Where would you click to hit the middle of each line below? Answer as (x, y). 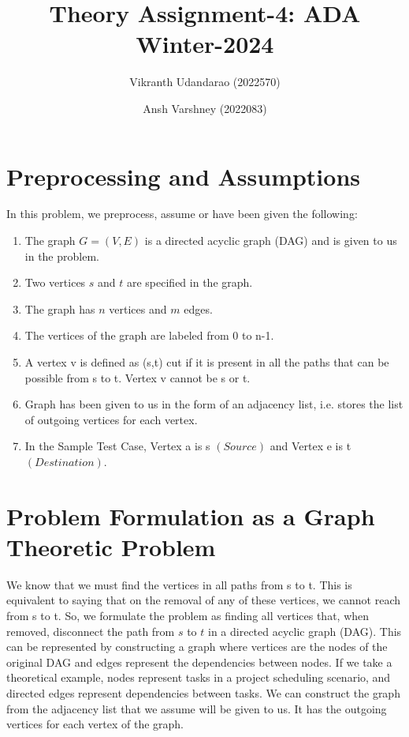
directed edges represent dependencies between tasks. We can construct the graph (203, 693)
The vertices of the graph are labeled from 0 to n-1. (149, 335)
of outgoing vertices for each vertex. (111, 419)
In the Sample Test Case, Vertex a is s (117, 446)
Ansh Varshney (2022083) (205, 108)
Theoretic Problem (111, 546)
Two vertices (55, 282)
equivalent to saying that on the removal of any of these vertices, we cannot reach (204, 600)
